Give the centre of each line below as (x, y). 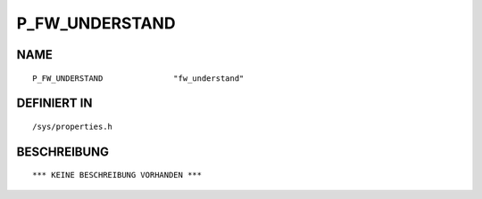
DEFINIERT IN (54, 103)
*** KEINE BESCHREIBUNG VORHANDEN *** (117, 175)
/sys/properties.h (73, 126)
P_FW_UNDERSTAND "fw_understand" (138, 78)
